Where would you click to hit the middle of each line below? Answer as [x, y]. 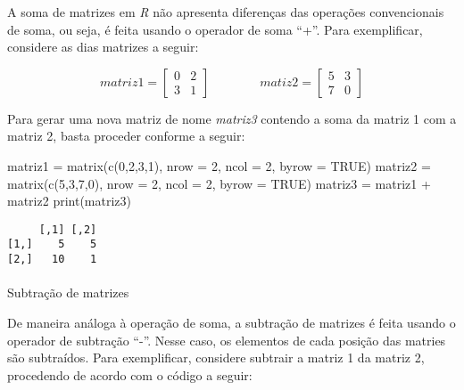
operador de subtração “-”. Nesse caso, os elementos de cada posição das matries [227, 340]
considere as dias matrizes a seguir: [103, 47]
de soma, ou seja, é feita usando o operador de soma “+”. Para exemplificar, [215, 29]
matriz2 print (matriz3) [70, 201]
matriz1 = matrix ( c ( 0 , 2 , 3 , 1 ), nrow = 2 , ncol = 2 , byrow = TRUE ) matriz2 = [219, 165]
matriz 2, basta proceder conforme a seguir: [126, 136]
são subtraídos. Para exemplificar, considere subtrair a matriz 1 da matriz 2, [216, 357]
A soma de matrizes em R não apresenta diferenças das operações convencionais [226, 12]
